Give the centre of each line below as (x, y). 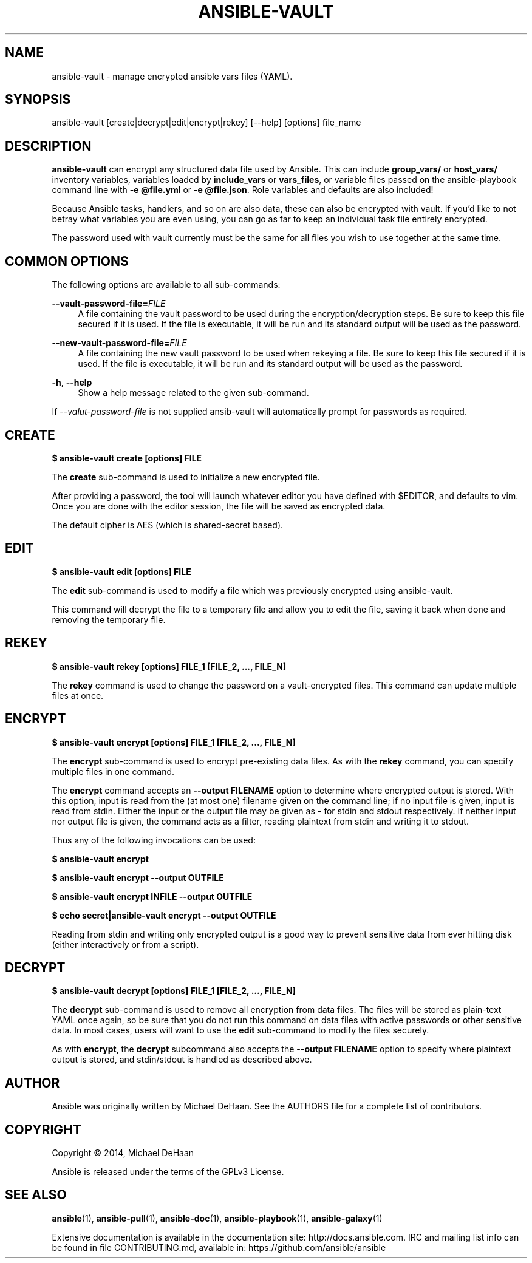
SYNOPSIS (38, 100)
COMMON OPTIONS (67, 261)
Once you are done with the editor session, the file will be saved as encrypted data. (219, 506)
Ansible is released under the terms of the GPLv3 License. (168, 1172)
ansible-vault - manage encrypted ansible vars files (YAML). (172, 76)
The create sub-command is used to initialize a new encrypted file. (186, 477)
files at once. (78, 695)
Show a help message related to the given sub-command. (193, 393)
